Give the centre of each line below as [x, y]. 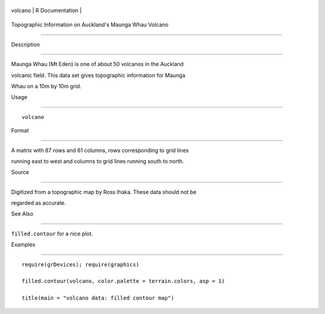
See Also [22, 214]
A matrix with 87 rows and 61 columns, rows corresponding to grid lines [100, 150]
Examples [23, 245]
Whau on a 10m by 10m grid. [46, 86]
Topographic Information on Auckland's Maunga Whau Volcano [90, 25]
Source [20, 172]
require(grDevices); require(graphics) [81, 264]
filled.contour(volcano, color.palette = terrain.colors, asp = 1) [123, 281]
